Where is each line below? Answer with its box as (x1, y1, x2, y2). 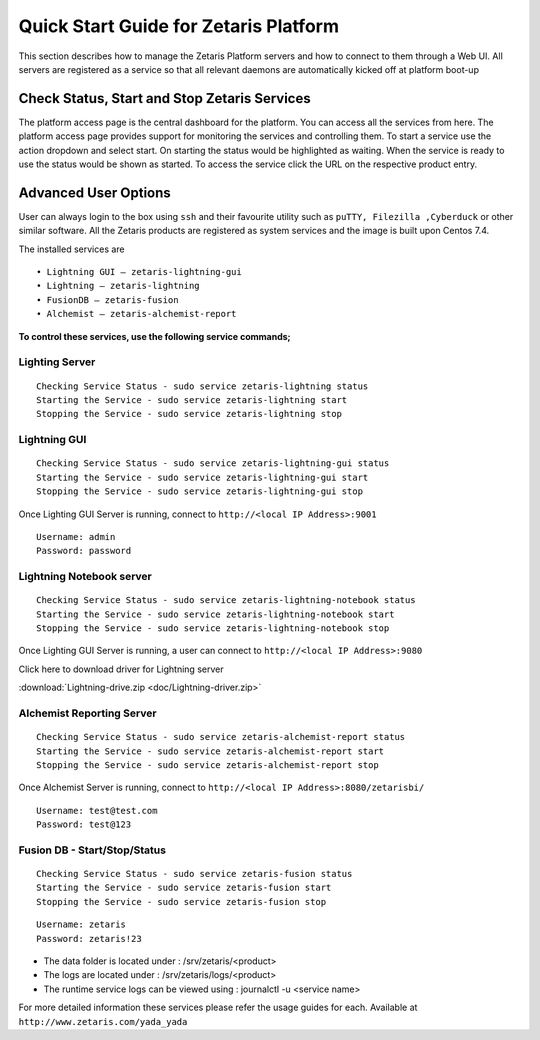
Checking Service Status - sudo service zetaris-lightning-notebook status (36, 595, 416, 606)
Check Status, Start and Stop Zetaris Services (18, 90, 311, 107)
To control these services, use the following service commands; (18, 330, 291, 342)
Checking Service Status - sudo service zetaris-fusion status (36, 868, 353, 880)
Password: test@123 (36, 819, 132, 830)
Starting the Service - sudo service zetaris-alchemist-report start (36, 745, 385, 757)
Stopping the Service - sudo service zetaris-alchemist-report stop (36, 759, 379, 770)
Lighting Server (18, 355, 96, 369)
